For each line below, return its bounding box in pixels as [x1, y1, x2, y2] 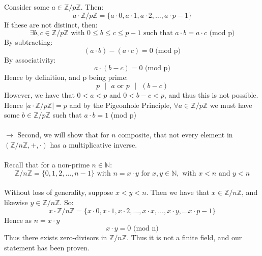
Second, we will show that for [17, 129, 109, 140]
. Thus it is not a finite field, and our [127, 232, 242, 243]
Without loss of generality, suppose [4, 187, 113, 197]
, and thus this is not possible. [164, 89, 258, 100]
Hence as [4, 214, 32, 225]
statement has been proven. [4, 242, 90, 252]
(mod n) [133, 225, 159, 233]
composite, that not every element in [118, 129, 233, 140]
